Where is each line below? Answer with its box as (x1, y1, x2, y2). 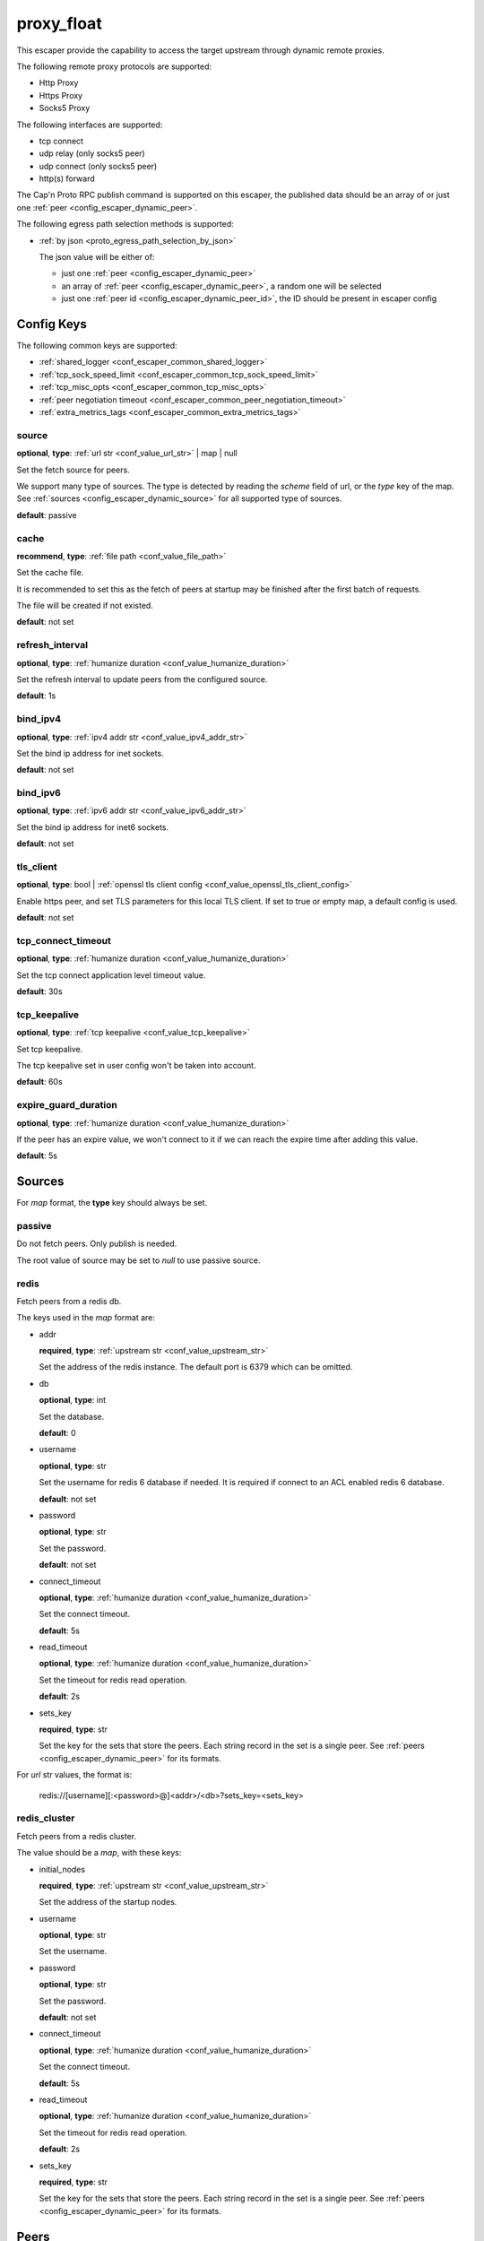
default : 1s (16, 690, 56, 701)
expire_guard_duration (16, 1099, 118, 1112)
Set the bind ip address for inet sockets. (16, 748, 165, 758)
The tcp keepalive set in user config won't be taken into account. (16, 1060, 256, 1070)
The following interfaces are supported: (16, 119, 163, 130)
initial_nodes (39, 1864, 85, 1874)
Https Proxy (39, 90, 83, 100)
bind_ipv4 (16, 713, 62, 725)
